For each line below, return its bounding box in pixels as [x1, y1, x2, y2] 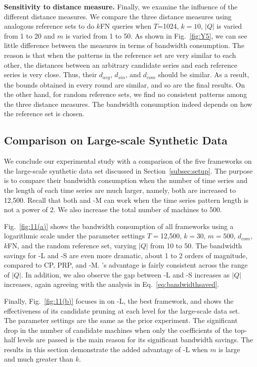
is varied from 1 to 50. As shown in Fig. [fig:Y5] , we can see [65, 30, 248, 41]
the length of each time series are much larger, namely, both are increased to [4, 184, 236, 195]
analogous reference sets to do [4, 21, 94, 31]
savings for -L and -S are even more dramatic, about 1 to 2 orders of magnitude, [4, 250, 248, 260]
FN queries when [100, 21, 152, 31]
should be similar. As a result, [158, 69, 249, 80]
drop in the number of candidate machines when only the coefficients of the [4, 324, 232, 335]
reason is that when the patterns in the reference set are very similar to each [4, 49, 236, 60]
